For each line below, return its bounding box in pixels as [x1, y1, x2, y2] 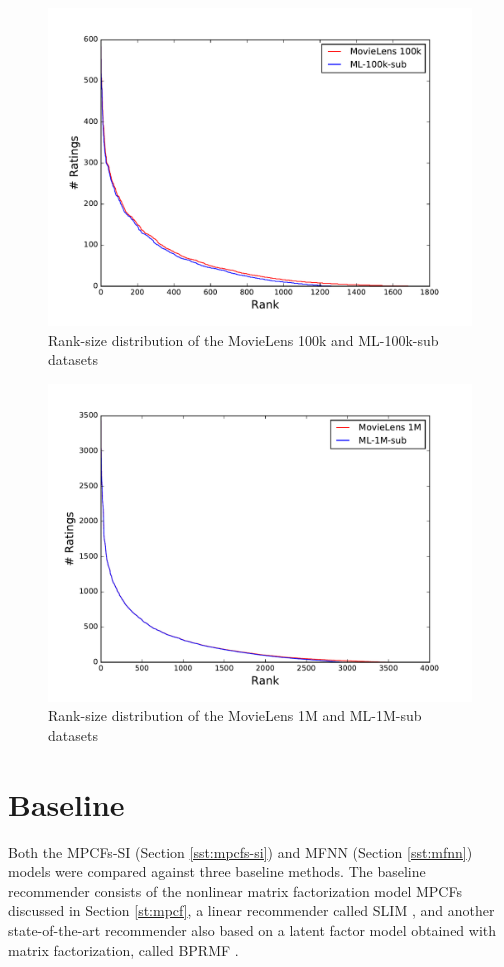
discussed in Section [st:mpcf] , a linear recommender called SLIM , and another [8, 900, 495, 921]
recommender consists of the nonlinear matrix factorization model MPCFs [8, 880, 462, 901]
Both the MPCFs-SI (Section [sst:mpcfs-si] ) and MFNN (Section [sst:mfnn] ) [8, 841, 473, 862]
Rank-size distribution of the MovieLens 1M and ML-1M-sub [48, 705, 422, 726]
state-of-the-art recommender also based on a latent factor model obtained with [8, 920, 497, 941]
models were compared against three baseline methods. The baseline [8, 861, 426, 882]
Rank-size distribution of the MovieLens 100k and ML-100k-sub [48, 329, 439, 350]
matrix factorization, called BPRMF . [8, 939, 239, 960]
